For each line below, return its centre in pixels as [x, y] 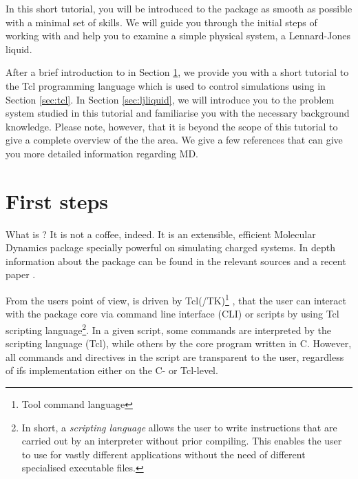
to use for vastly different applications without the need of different [164, 454]
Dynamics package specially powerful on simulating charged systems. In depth [171, 247]
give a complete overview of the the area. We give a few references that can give [174, 140]
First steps [57, 201]
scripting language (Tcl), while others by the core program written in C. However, [179, 343]
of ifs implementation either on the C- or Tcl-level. [112, 370]
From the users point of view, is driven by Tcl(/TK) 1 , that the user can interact [176, 299]
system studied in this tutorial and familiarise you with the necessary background [178, 113]
